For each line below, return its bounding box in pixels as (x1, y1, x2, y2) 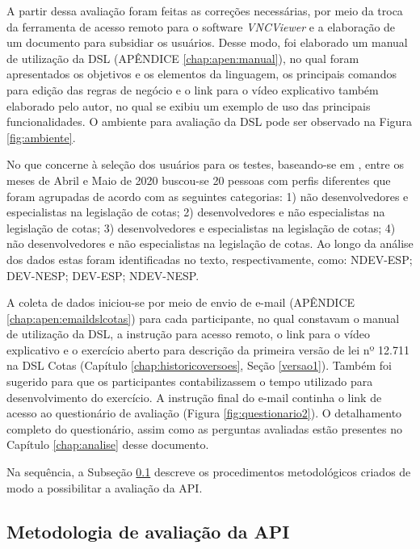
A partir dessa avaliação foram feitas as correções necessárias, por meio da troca (6, 2, 403, 19)
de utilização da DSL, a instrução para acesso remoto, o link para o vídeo (6, 325, 370, 342)
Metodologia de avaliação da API (6, 518, 290, 543)
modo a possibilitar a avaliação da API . (6, 479, 203, 496)
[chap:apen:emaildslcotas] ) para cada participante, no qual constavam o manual (6, 309, 400, 326)
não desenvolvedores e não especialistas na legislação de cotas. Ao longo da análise (6, 235, 414, 252)
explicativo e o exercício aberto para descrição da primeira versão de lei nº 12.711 (6, 341, 409, 358)
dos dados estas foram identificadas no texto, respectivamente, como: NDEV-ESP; (6, 250, 413, 267)
